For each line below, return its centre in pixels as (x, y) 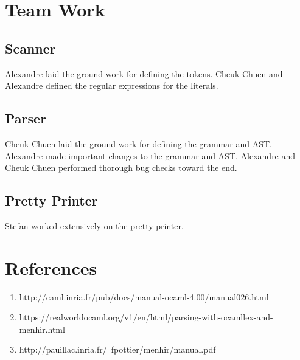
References (51, 267)
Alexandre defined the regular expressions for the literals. (112, 85)
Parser (26, 118)
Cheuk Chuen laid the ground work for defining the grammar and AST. (138, 143)
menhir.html (42, 329)
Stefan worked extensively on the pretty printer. (94, 225)
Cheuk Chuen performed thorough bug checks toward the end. (121, 168)
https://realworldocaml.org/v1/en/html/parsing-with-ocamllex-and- (146, 317)
